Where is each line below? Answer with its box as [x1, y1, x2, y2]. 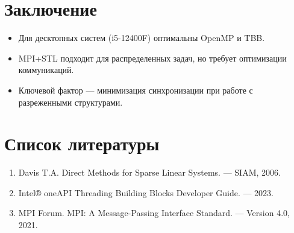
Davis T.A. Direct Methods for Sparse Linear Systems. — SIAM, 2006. [18, 166, 281, 179]
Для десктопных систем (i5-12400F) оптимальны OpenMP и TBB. [18, 31, 265, 44]
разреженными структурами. [18, 95, 123, 108]
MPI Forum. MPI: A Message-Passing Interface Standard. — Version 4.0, [18, 206, 290, 219]
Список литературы [4, 131, 160, 156]
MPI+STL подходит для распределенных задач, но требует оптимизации [18, 51, 287, 64]
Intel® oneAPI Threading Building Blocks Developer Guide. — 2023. [18, 186, 274, 199]
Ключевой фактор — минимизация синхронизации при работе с [18, 83, 253, 96]
